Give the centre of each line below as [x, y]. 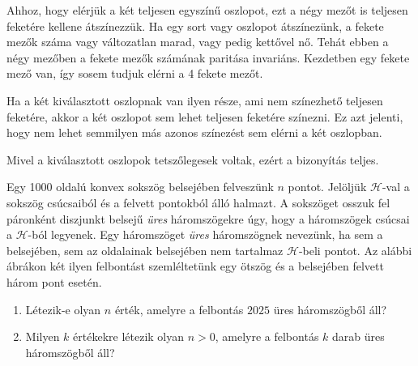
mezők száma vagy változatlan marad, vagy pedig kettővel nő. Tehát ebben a [198, 42]
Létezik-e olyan [63, 309]
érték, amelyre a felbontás [179, 309]
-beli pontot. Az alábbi [355, 250]
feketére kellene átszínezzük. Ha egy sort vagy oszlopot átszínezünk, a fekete [195, 26]
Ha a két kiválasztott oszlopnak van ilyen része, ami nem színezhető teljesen [195, 100]
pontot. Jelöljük [327, 187]
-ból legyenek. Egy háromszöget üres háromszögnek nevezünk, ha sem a [205, 234]
